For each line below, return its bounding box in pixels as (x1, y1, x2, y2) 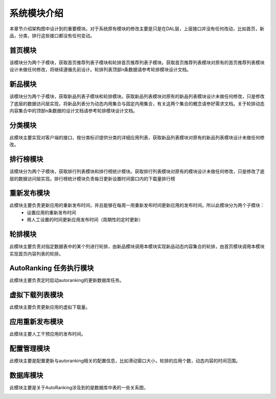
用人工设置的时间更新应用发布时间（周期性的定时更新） (27, 217, 143, 223)
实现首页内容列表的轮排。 (9, 250, 63, 256)
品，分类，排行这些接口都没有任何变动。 (9, 32, 95, 38)
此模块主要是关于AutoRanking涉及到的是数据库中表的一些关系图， (9, 385, 148, 391)
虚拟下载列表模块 (9, 291, 63, 299)
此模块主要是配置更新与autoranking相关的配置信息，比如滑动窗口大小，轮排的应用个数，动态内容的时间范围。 (9, 358, 241, 364)
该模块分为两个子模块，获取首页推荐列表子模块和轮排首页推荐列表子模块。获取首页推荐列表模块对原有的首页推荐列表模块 (9, 59, 265, 65)
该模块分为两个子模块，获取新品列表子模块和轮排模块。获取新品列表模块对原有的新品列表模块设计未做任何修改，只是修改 (9, 93, 265, 100)
